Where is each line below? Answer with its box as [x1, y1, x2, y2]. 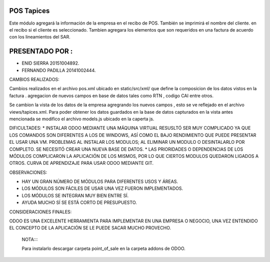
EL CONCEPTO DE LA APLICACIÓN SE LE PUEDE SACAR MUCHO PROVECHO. [9, 225, 171, 231]
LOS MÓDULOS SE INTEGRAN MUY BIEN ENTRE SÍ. [21, 192, 129, 198]
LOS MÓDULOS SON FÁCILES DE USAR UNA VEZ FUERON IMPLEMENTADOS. [21, 185, 183, 191]
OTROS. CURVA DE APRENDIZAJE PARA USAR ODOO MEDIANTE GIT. [9, 160, 154, 166]
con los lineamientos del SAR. [9, 34, 70, 40]
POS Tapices [9, 7, 50, 15]
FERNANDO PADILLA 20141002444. [21, 67, 96, 73]
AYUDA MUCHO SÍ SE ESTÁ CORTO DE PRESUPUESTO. [21, 199, 137, 205]
